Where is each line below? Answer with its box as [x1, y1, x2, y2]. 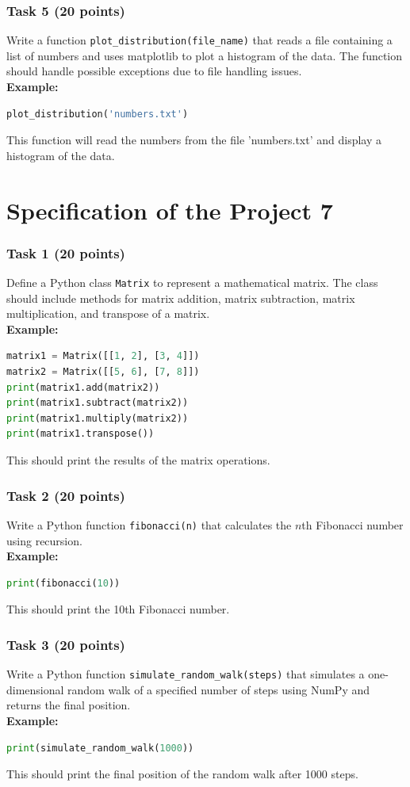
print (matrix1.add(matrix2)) [6, 381, 160, 393]
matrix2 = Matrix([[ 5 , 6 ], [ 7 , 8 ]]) [6, 366, 200, 378]
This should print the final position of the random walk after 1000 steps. [6, 766, 358, 782]
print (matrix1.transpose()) [6, 428, 155, 440]
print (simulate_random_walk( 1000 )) [6, 742, 194, 754]
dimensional [6, 681, 64, 697]
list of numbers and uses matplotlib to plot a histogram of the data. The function [6, 47, 403, 63]
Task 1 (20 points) [6, 243, 125, 262]
